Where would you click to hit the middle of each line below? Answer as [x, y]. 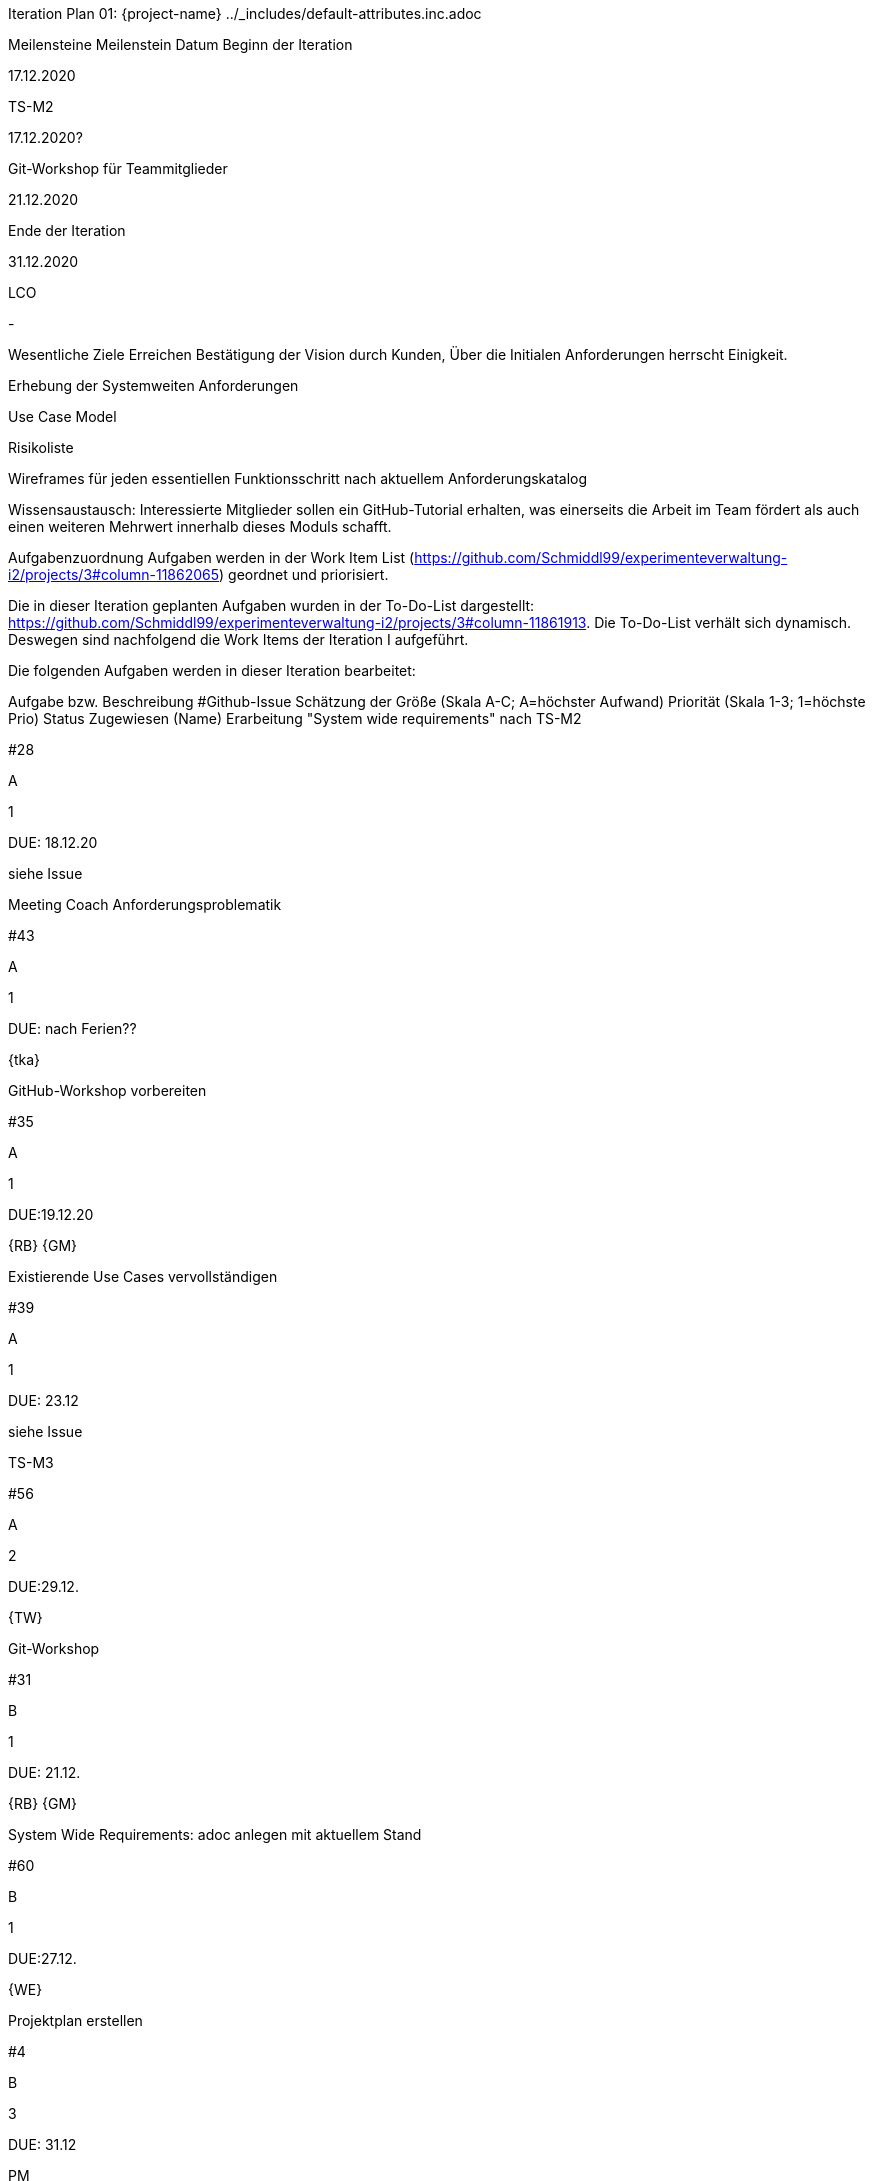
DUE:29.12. [43, 1586]
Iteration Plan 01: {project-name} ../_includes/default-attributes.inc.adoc [245, 13]
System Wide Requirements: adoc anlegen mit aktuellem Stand [215, 1834]
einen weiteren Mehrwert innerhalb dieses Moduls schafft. [200, 526]
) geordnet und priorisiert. [304, 574]
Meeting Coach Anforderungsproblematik [145, 904]
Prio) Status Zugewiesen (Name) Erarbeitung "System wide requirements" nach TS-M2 [295, 718]
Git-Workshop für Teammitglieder [118, 168]
